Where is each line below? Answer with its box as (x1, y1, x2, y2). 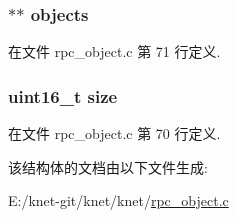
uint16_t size (8, 83, 118, 108)
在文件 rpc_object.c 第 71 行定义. (8, 41, 221, 62)
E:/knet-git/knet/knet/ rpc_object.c (8, 190, 229, 211)
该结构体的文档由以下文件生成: (8, 156, 208, 177)
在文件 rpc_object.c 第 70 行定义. (8, 123, 221, 144)
